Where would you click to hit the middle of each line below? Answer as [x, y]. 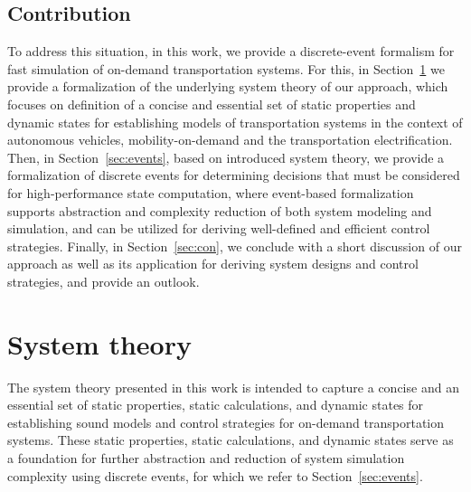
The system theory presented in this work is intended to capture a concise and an [233, 387]
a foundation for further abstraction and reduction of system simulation [206, 458]
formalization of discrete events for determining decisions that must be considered [234, 175]
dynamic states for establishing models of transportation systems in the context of [235, 122]
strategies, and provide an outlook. [104, 281]
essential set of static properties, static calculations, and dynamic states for [216, 405]
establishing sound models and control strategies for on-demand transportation [226, 422]
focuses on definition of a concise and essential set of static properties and [212, 104]
